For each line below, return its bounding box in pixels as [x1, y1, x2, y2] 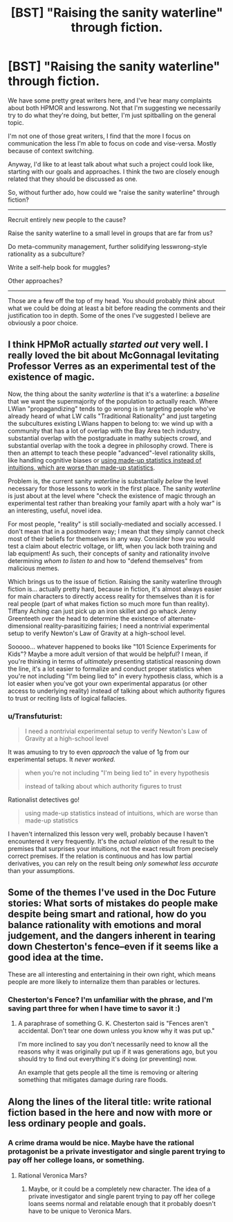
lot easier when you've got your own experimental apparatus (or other [8, 679, 207, 687]
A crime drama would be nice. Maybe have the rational [8, 1138, 194, 1148]
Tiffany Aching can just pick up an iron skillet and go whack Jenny [8, 607, 197, 615]
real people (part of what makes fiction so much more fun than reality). [8, 599, 209, 608]
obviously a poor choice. [8, 318, 78, 327]
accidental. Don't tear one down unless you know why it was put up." [17, 1026, 215, 1035]
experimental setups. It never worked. [8, 755, 116, 764]
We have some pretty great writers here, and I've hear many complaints [8, 96, 212, 105]
